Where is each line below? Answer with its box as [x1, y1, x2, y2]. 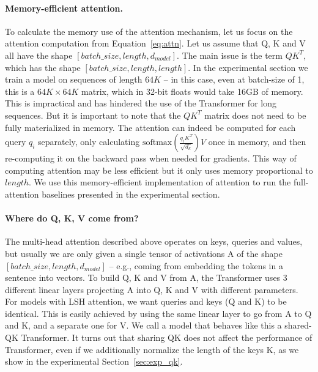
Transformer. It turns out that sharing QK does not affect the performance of [21, 331, 312, 344]
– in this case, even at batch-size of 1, [163, 73, 305, 86]
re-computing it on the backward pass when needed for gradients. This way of [5, 152, 297, 165]
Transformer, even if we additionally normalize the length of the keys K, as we [5, 343, 299, 355]
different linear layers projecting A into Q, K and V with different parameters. [5, 283, 298, 296]
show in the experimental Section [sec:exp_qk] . [5, 355, 183, 368]
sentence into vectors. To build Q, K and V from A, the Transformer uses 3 [5, 271, 287, 284]
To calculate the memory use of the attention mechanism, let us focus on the [5, 24, 293, 37]
